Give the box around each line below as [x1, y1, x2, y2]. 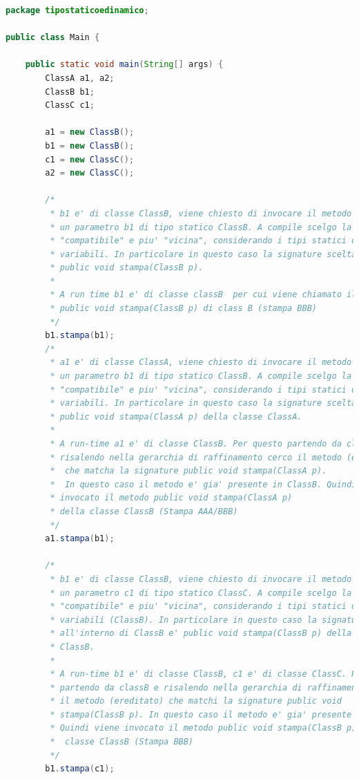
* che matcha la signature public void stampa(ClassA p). [50, 466, 327, 476]
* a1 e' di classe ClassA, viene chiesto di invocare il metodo [50, 357, 352, 368]
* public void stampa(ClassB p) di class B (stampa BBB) [50, 303, 318, 314]
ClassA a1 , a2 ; [45, 73, 115, 83]
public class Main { [6, 32, 100, 43]
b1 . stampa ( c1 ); [45, 764, 115, 774]
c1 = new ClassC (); [45, 154, 135, 165]
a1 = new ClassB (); [45, 127, 135, 138]
